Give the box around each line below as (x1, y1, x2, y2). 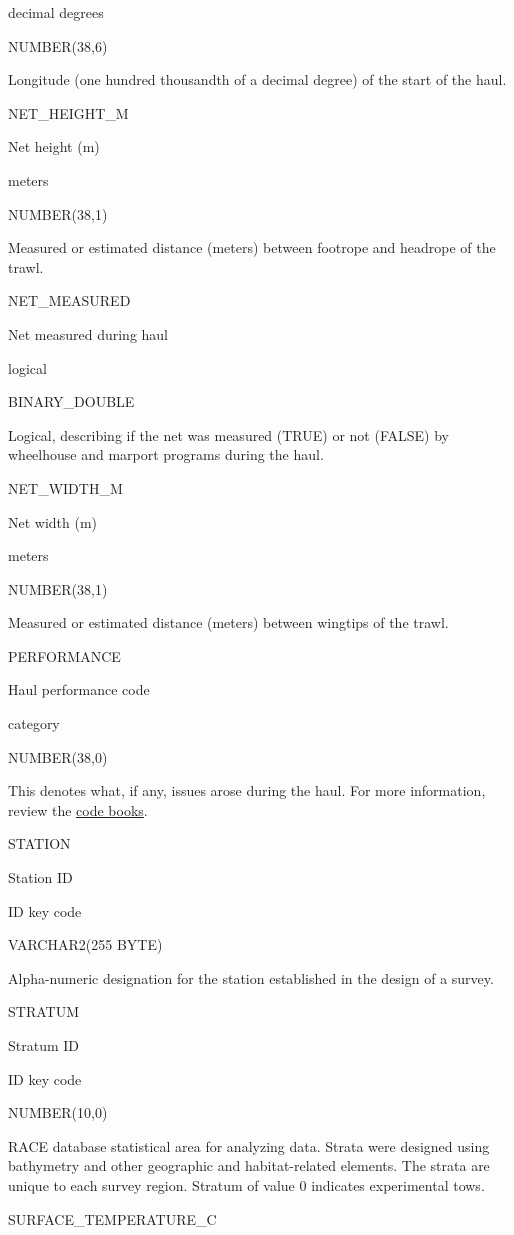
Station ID (8, 867, 73, 888)
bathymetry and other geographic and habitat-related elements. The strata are (8, 1155, 490, 1176)
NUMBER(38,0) (8, 746, 108, 767)
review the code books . (8, 799, 148, 820)
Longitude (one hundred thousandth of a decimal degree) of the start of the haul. (8, 69, 507, 90)
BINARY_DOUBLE (8, 391, 135, 412)
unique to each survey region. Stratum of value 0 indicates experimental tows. (8, 1174, 485, 1195)
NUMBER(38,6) (8, 35, 108, 56)
